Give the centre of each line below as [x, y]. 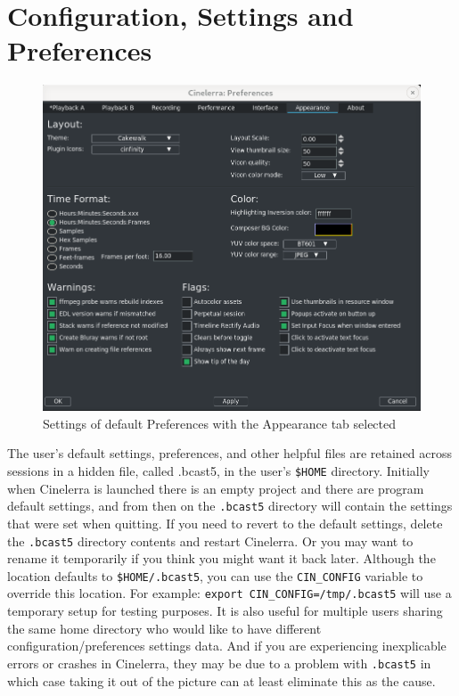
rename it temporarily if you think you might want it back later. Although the [221, 558]
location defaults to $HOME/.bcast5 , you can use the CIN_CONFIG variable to [215, 575]
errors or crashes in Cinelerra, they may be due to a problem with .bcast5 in [219, 663]
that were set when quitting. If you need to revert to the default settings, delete [225, 523]
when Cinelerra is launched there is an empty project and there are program [216, 488]
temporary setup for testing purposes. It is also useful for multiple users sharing [225, 611]
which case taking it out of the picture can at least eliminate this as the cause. [221, 680]
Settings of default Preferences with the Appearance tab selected [220, 423]
